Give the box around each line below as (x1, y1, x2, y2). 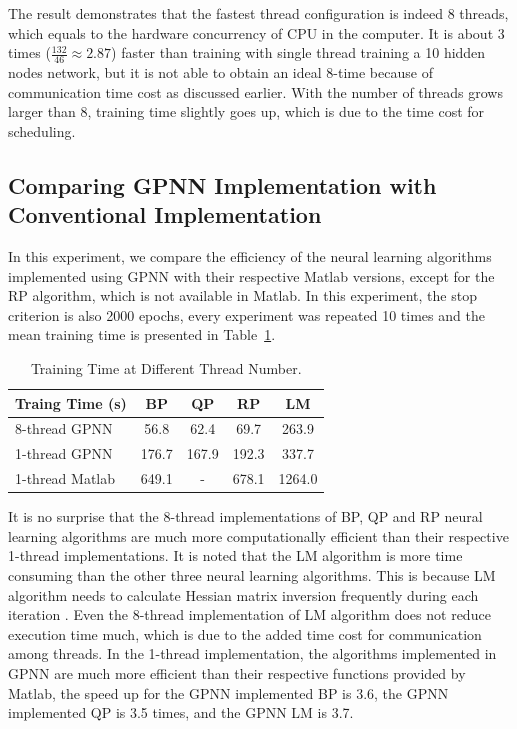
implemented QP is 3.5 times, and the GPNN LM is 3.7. (8, 702, 354, 723)
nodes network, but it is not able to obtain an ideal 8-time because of (8, 62, 433, 83)
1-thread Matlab (15, 468, 116, 489)
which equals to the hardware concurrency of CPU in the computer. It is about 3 (8, 22, 505, 43)
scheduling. (8, 120, 76, 141)
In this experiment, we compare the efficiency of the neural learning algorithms (8, 245, 492, 266)
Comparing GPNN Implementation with (8, 169, 437, 200)
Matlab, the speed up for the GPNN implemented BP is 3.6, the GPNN (8, 682, 449, 703)
